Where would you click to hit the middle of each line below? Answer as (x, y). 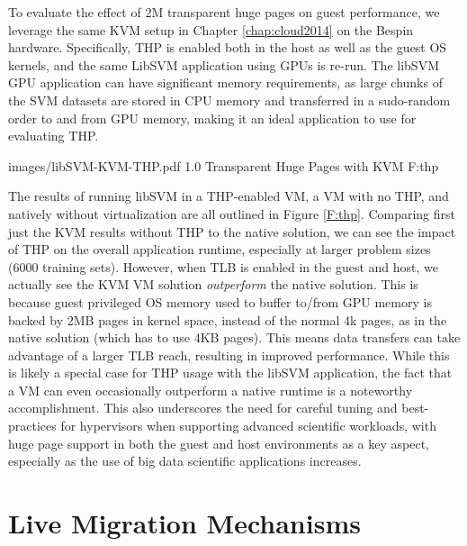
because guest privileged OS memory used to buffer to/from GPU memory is (220, 301)
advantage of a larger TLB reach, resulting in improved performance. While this (229, 355)
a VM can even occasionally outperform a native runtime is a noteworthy (211, 390)
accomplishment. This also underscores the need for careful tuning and (203, 408)
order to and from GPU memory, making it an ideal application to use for (212, 118)
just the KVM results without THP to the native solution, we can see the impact (232, 231)
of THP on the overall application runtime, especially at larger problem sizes (220, 249)
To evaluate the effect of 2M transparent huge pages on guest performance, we (224, 12)
